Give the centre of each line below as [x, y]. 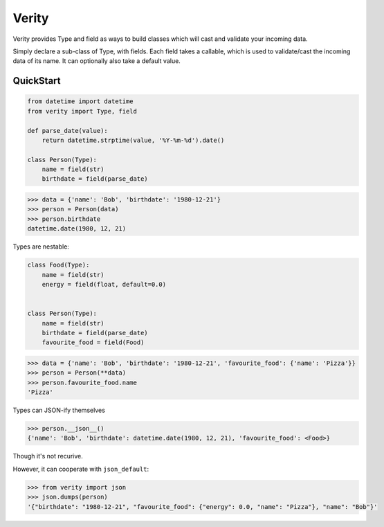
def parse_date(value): [68, 131]
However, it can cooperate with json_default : [81, 469]
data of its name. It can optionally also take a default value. [97, 61]
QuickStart [37, 81]
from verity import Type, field [82, 111]
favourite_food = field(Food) [93, 342]
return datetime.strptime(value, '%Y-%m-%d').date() [133, 140]
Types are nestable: [41, 247]
